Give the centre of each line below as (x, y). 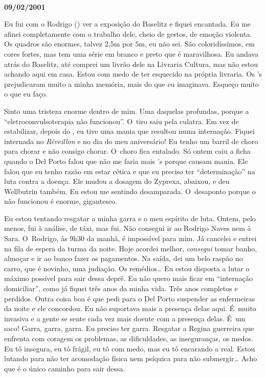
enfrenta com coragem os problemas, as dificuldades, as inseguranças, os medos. (129, 338)
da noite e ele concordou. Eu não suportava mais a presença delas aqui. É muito (130, 308)
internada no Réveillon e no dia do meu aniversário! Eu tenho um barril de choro (131, 141)
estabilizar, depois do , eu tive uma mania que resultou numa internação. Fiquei (129, 131)
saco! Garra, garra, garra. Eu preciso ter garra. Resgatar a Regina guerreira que (129, 328)
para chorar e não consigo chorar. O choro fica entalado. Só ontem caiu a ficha (127, 151)
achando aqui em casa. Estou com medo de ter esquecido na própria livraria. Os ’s (133, 74)
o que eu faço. (26, 94)
